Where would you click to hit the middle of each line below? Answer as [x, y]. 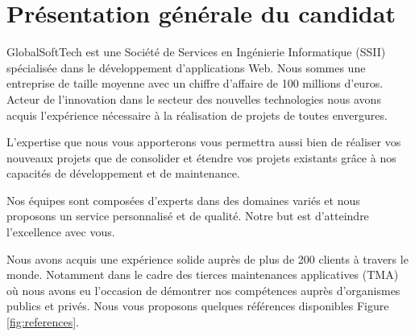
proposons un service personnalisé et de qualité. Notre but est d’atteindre [188, 216]
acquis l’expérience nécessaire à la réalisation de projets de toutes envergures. [197, 115]
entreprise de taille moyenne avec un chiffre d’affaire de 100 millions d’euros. [195, 83]
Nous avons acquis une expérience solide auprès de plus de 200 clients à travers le [207, 258]
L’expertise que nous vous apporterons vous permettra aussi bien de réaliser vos [204, 142]
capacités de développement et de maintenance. [123, 173]
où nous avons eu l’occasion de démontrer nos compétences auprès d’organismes [203, 290]
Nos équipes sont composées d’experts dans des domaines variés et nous [183, 200]
